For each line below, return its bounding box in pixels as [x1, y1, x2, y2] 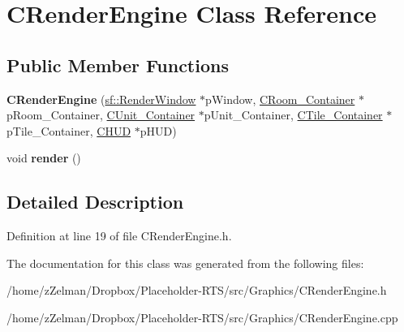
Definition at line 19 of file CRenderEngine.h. [6, 227, 232, 244]
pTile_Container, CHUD [6, 122, 131, 139]
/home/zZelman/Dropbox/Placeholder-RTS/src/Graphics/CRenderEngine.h [6, 282, 387, 299]
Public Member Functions [6, 52, 229, 77]
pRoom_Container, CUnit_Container [6, 106, 196, 123]
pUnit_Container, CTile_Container [204, 106, 383, 123]
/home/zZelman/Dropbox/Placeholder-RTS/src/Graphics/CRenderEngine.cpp [6, 308, 398, 326]
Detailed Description [6, 189, 184, 214]
